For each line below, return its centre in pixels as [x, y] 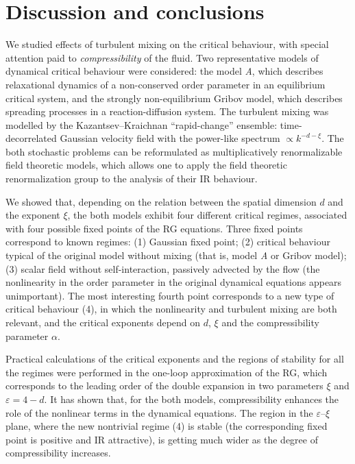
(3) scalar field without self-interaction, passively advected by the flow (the [163, 268]
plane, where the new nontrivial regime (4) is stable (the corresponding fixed [167, 426]
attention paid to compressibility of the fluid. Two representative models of [162, 57]
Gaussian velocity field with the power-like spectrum [170, 138]
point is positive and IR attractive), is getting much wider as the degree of [162, 439]
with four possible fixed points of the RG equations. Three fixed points [154, 228]
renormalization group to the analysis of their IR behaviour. [132, 179]
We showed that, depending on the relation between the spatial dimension [161, 201]
